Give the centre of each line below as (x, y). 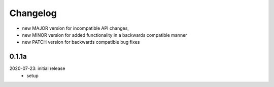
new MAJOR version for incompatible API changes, (76, 28)
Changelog (33, 13)
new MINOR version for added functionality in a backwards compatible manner (105, 35)
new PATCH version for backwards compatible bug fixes (81, 42)
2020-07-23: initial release (37, 68)
